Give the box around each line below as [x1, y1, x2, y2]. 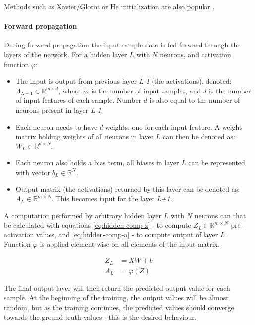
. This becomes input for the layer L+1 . [51, 193, 172, 204]
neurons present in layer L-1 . [15, 104, 103, 115]
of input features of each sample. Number [15, 95, 142, 105]
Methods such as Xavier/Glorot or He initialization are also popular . [4, 1, 215, 11]
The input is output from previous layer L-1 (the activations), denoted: [15, 76, 232, 86]
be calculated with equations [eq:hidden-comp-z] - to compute [4, 220, 191, 230]
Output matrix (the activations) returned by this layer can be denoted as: [15, 184, 240, 194]
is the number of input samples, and [91, 85, 201, 95]
